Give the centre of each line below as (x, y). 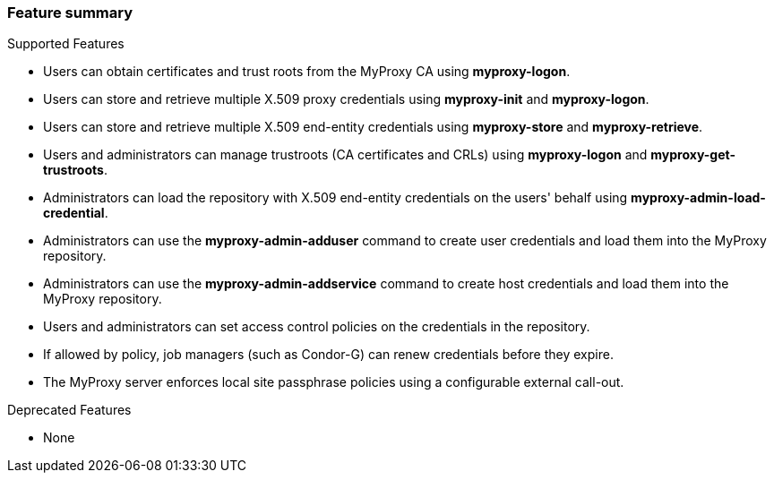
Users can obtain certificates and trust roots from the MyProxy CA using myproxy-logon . (307, 72)
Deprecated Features (69, 410)
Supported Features (66, 44)
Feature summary (70, 13)
